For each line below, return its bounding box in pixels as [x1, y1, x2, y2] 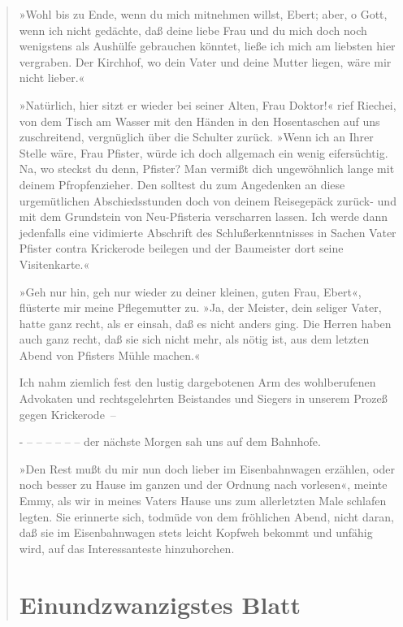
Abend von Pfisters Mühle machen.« [19, 346, 201, 363]
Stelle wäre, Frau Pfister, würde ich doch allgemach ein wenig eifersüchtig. [19, 144, 388, 161]
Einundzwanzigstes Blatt [19, 587, 301, 621]
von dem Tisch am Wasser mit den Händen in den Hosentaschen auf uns [19, 112, 380, 129]
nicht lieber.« [19, 69, 85, 86]
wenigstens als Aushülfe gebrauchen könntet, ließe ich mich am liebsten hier [19, 37, 396, 54]
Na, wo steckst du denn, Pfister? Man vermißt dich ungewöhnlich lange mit [19, 160, 395, 177]
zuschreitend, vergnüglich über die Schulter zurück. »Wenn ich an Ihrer [19, 128, 374, 145]
